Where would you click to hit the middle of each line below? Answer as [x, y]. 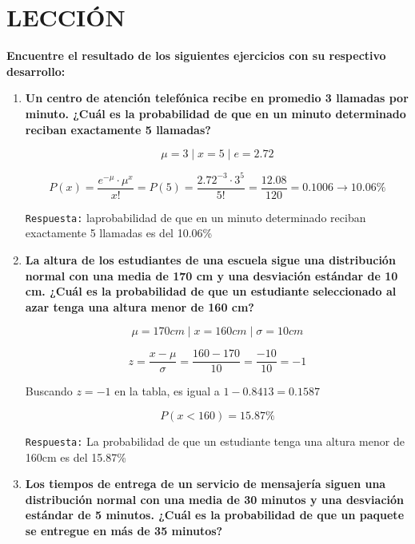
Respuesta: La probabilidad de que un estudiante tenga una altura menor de [215, 441]
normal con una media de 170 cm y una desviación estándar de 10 [211, 275]
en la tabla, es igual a [167, 391]
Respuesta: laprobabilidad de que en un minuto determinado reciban [196, 217]
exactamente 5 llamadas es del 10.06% [119, 233]
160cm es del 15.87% [76, 457]
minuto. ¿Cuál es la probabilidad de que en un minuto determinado [215, 113]
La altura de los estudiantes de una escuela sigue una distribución [210, 259]
